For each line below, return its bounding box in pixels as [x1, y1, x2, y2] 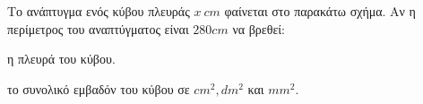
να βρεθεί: [232, 19, 285, 38]
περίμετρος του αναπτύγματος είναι [7, 19, 189, 38]
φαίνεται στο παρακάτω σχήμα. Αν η [224, 2, 416, 20]
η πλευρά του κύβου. [7, 49, 116, 68]
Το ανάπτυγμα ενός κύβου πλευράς [7, 2, 190, 20]
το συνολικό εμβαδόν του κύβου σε [7, 79, 190, 98]
